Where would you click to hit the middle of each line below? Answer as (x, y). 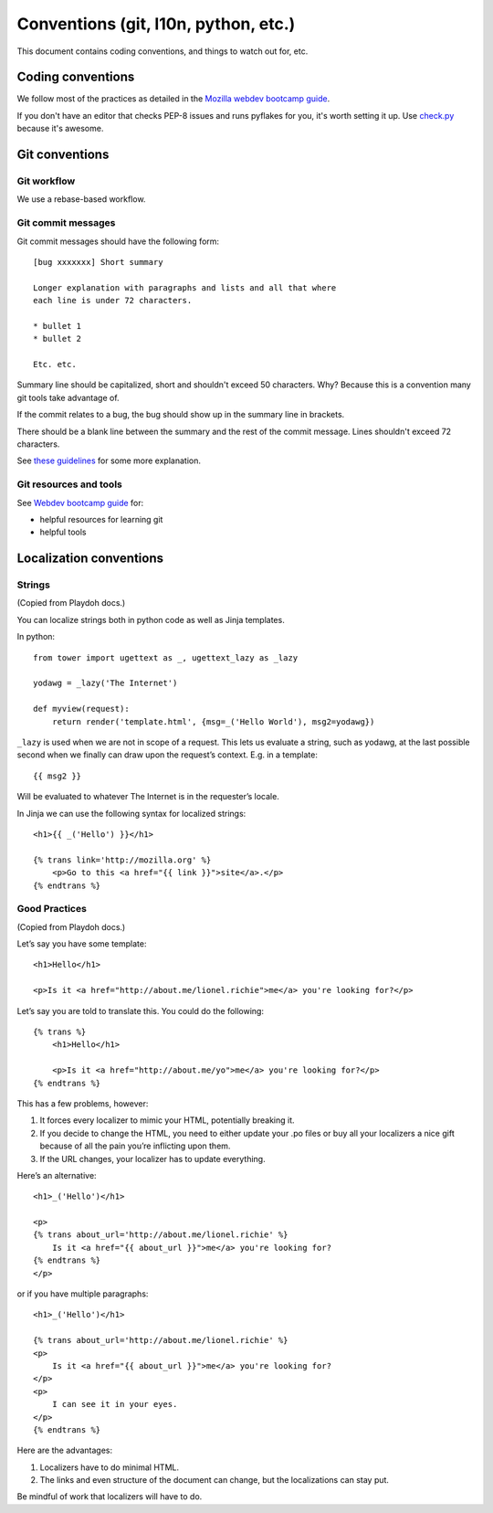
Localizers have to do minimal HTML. (110, 1467)
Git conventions (63, 155)
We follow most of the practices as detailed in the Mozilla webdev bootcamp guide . (173, 99)
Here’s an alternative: (57, 1175)
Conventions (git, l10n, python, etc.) (156, 24)
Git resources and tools (69, 484)
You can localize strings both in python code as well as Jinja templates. (151, 619)
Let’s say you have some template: (82, 944)
